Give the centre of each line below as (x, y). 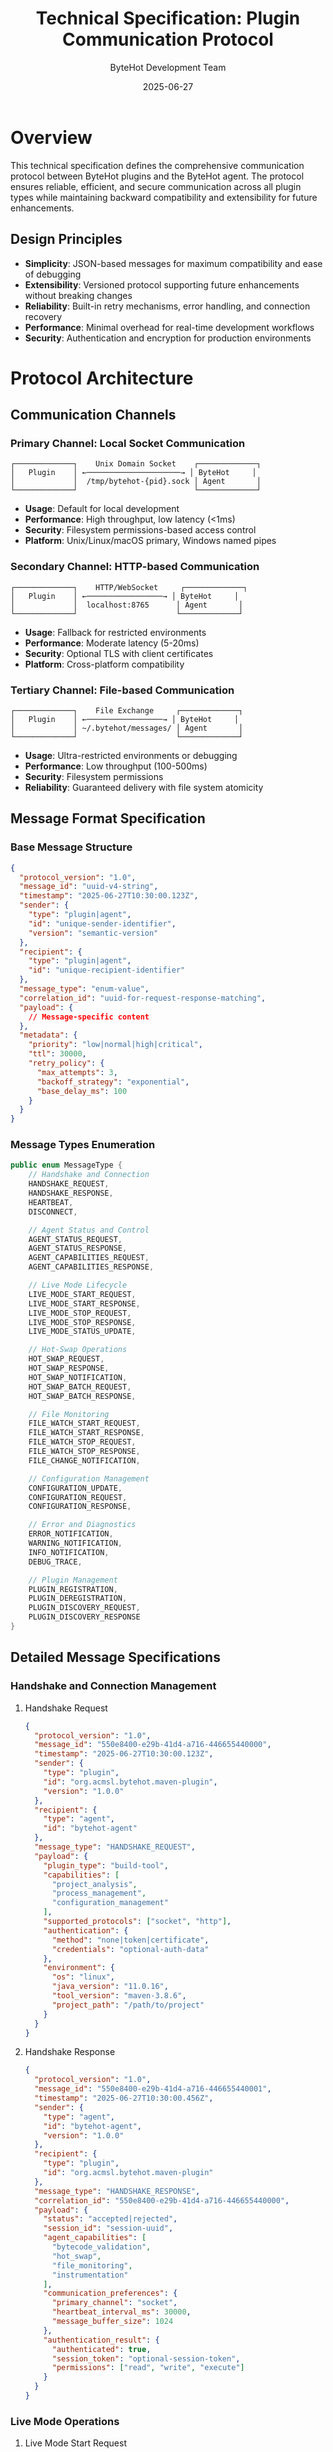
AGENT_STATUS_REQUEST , (75, 1239)
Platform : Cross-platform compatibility (104, 664)
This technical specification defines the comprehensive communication (157, 165)
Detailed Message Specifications (115, 1657)
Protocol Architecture (102, 378)
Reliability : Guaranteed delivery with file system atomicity (144, 787)
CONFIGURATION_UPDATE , (75, 1488)
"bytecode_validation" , (101, 2247)
